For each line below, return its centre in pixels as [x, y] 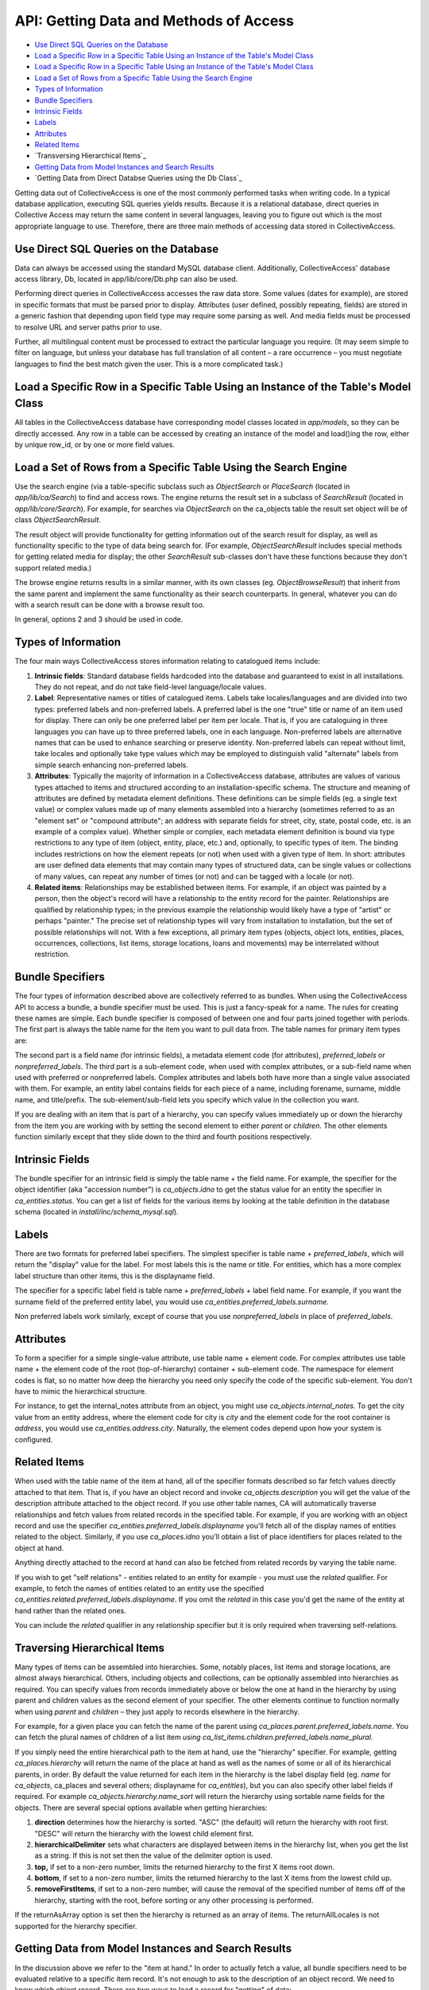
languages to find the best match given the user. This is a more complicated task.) [149, 364]
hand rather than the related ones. [70, 1610]
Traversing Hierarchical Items [90, 1648]
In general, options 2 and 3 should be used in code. [99, 619]
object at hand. [39, 1547]
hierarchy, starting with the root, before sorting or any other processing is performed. [174, 1900]
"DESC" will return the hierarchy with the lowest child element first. [144, 1833]
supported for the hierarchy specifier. [76, 1926]
